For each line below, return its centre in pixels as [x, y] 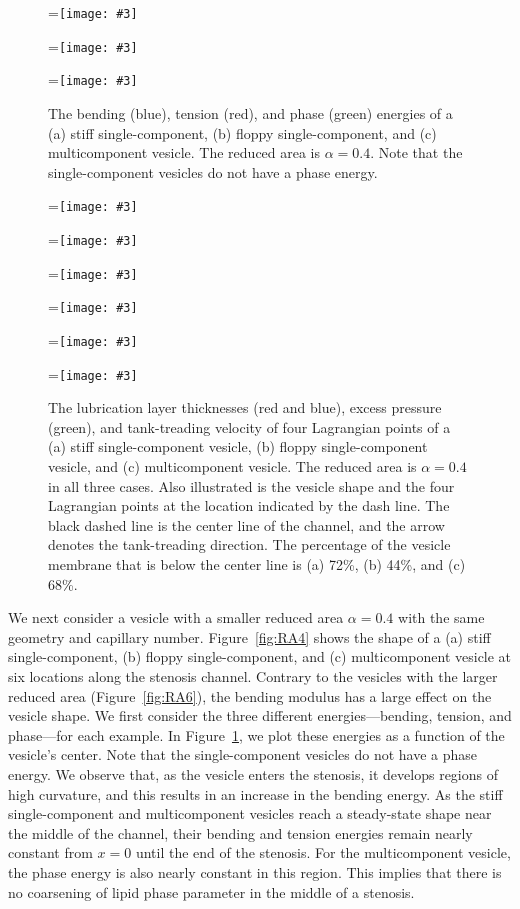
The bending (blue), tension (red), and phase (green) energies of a [250, 112]
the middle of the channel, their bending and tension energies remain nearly [240, 832]
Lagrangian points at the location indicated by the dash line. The [249, 505]
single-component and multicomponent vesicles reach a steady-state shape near [250, 813]
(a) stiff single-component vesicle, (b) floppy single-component [238, 446]
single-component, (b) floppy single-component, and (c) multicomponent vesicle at [260, 656]
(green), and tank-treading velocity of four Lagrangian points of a [249, 426]
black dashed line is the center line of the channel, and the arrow [246, 524]
